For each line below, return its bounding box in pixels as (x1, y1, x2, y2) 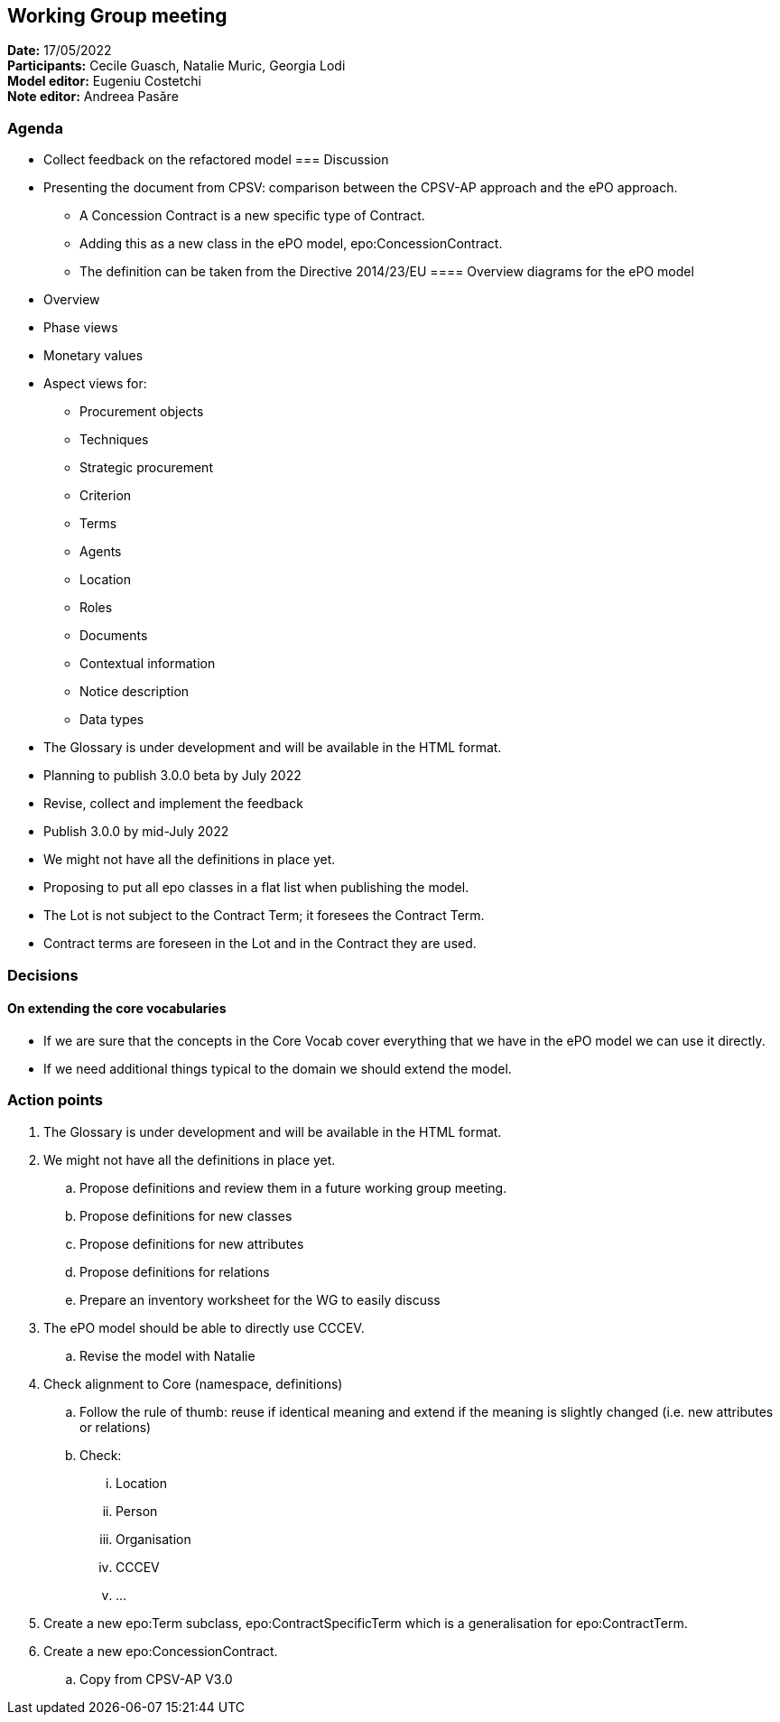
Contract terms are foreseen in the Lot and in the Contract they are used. (43, 935, 477, 952)
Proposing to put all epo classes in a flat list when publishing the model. (43, 880, 469, 896)
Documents (79, 628, 148, 644)
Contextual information (79, 656, 216, 672)
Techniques (79, 432, 149, 448)
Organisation (116, 1531, 191, 1547)
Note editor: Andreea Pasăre (7, 88, 179, 105)
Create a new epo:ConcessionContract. (43, 1643, 278, 1659)
